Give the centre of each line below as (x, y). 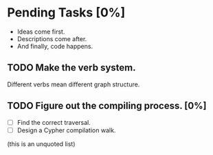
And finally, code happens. (55, 46)
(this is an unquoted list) (41, 144)
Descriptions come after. (52, 38)
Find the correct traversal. (54, 122)
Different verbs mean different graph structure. (74, 84)
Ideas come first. (41, 32)
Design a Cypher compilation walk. (66, 130)
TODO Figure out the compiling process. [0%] (107, 106)
